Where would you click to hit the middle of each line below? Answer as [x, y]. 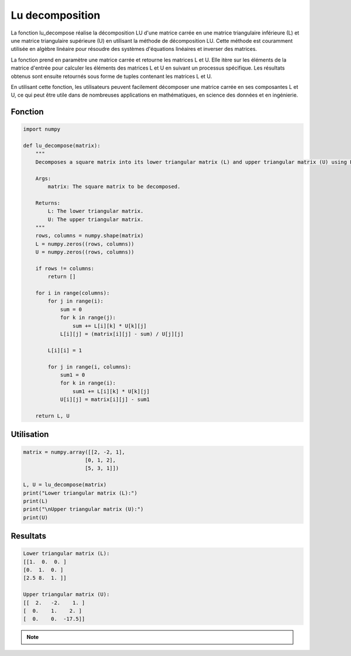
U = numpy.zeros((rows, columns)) [85, 252]
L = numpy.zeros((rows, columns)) [85, 244]
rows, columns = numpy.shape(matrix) [90, 236]
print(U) [36, 517]
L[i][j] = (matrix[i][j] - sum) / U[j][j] [122, 334]
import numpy [42, 129]
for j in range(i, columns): [90, 367]
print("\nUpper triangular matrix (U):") [83, 509]
